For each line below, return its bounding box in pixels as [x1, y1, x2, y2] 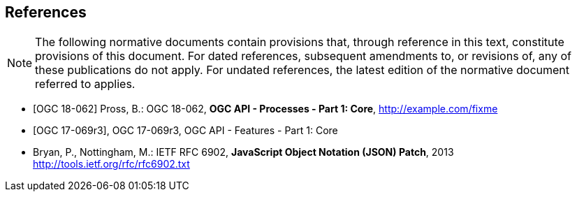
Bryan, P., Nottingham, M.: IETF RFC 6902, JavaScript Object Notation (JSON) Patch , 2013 [33, 146, 454, 159]
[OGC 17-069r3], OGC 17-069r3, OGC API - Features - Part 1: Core [33, 124, 338, 137]
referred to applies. [35, 77, 136, 92]
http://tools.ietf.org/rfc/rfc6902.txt [33, 158, 190, 170]
